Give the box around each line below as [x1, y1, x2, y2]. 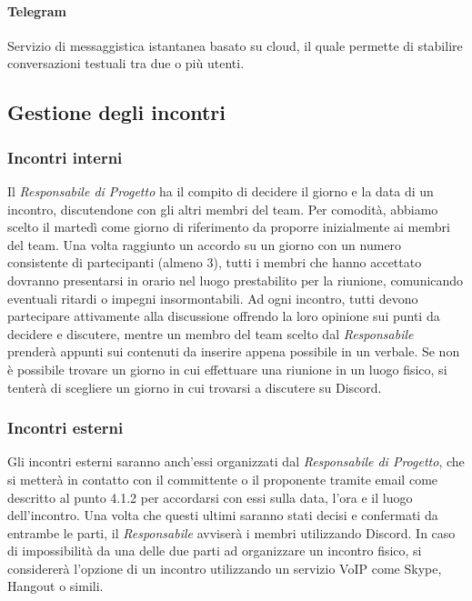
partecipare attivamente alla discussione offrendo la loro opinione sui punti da [7, 306, 440, 326]
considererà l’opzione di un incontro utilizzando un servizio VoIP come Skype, [7, 558, 442, 577]
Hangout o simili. [7, 576, 104, 596]
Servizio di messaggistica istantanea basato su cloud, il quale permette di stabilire [7, 35, 463, 55]
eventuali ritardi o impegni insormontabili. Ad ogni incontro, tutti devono [7, 288, 418, 307]
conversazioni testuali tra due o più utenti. [7, 54, 245, 73]
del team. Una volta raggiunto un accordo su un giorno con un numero [7, 235, 402, 254]
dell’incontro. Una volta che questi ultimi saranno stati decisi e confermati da [7, 506, 438, 525]
